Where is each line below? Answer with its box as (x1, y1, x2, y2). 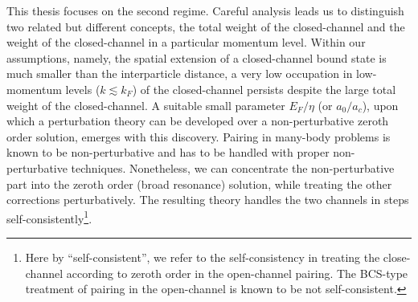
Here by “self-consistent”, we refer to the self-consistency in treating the (25, 248, 380, 265)
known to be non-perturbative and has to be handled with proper (6, 144, 330, 161)
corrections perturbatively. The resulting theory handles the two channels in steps (6, 191, 409, 208)
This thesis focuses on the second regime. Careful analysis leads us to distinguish (6, 2, 404, 18)
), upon (362, 96, 399, 113)
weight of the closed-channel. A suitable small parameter (6, 96, 285, 113)
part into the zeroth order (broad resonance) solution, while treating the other (6, 175, 392, 192)
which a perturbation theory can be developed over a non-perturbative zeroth (6, 112, 389, 129)
